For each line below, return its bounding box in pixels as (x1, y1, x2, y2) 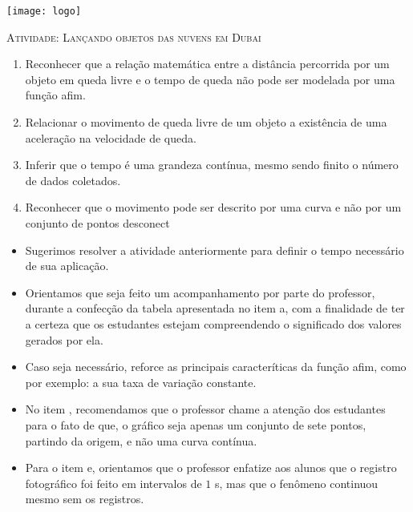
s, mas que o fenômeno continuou (214, 474, 379, 491)
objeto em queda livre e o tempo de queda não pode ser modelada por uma (25, 71, 395, 87)
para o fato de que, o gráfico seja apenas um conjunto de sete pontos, (25, 416, 366, 433)
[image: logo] (6, 6, 82, 17)
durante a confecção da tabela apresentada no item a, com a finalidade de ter (25, 300, 405, 316)
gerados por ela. (25, 331, 103, 348)
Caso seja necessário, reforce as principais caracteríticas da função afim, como (25, 358, 407, 375)
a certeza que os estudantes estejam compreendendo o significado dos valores (25, 315, 402, 332)
